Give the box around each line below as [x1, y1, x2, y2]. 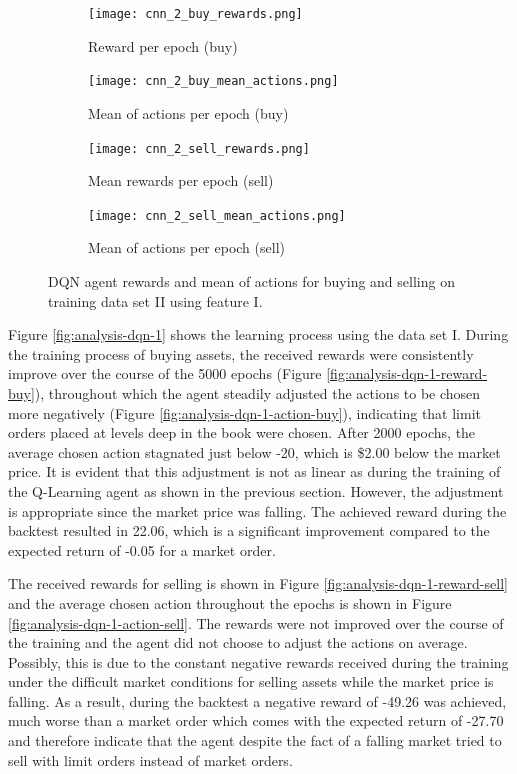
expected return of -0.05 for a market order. [8, 539, 276, 560]
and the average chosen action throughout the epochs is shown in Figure [8, 592, 452, 613]
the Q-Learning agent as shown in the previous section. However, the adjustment [8, 480, 504, 501]
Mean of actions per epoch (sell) [88, 237, 285, 258]
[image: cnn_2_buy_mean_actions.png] [88, 74, 339, 89]
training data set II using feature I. [48, 290, 263, 311]
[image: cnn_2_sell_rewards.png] [88, 141, 310, 156]
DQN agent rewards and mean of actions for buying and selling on [48, 271, 455, 291]
